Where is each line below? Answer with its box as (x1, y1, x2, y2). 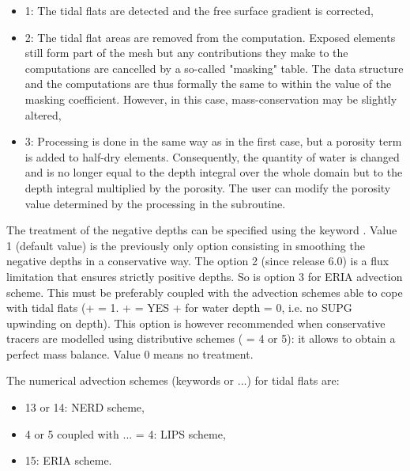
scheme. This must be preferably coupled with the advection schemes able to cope (6, 283, 403, 300)
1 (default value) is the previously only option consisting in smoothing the (6, 237, 365, 253)
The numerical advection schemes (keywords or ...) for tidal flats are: (6, 372, 340, 389)
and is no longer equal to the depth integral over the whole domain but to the (24, 164, 403, 180)
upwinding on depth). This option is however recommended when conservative (6, 314, 386, 331)
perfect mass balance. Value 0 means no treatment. (6, 345, 254, 362)
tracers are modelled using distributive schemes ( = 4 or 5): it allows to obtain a (6, 330, 396, 347)
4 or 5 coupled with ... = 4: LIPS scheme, (24, 425, 226, 442)
